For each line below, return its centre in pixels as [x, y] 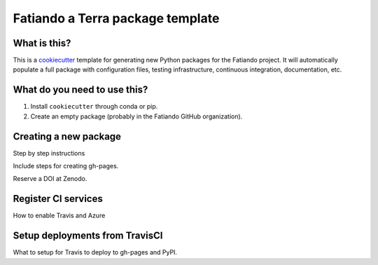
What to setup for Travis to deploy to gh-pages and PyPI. [95, 252]
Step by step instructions [49, 153]
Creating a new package [67, 136]
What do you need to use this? [80, 90]
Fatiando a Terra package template [116, 18]
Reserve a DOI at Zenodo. [50, 179]
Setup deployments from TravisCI [88, 236]
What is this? [42, 43]
